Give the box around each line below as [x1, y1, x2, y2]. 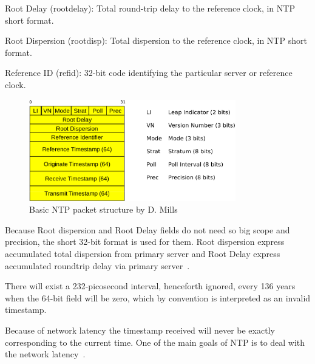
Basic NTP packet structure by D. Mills [29, 203, 178, 216]
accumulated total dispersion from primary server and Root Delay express [5, 247, 280, 260]
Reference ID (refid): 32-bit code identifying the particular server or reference [5, 66, 293, 79]
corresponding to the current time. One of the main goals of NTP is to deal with [5, 335, 305, 348]
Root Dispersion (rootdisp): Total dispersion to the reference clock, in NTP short [5, 34, 307, 47]
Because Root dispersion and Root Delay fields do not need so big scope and [5, 223, 290, 236]
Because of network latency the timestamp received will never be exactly [5, 323, 275, 336]
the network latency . [5, 348, 86, 360]
